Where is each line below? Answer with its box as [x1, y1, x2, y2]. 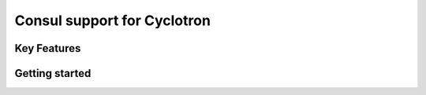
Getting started [14, 67, 92, 80]
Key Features [14, 42, 81, 55]
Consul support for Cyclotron [14, 12, 211, 29]
